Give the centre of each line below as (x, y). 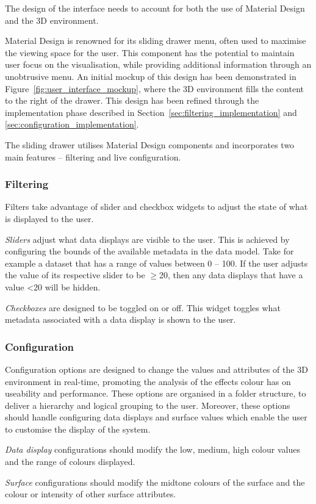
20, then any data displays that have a (231, 275)
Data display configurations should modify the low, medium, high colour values (153, 449)
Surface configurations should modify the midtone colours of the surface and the (155, 482)
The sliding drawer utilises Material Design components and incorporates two (150, 144)
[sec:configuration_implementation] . (72, 124)
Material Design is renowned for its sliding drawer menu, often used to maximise (156, 41)
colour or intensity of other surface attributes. (91, 494)
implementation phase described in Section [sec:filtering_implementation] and (151, 112)
